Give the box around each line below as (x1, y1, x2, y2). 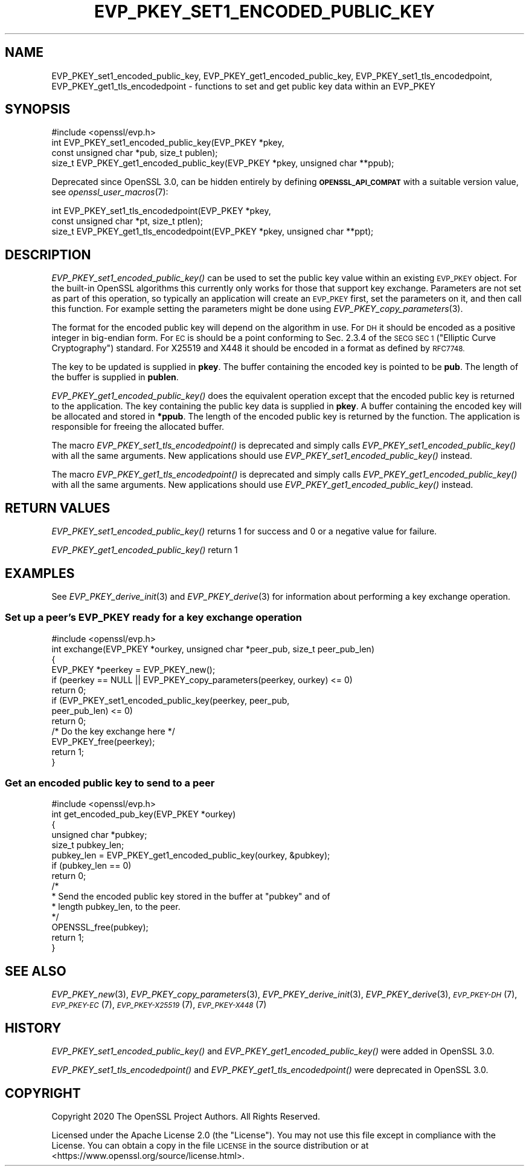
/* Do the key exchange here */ (51, 725, 175, 736)
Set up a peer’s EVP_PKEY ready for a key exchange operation (5, 611, 302, 624)
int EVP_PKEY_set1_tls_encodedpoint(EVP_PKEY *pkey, (51, 206, 271, 216)
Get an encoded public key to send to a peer (5, 777, 215, 790)
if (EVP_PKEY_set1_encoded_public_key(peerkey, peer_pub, (51, 695, 290, 706)
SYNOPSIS (5, 102, 71, 117)
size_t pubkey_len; (51, 840, 124, 851)
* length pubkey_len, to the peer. (51, 901, 181, 912)
